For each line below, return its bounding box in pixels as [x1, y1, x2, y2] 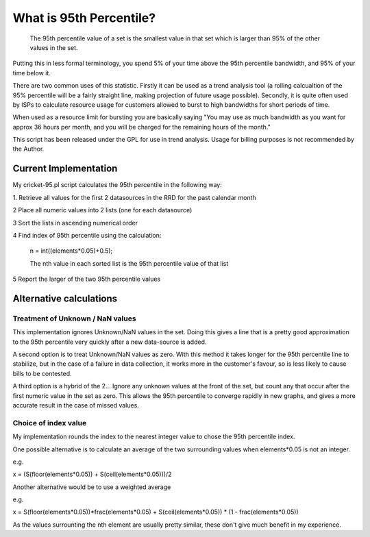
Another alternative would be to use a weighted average [12, 483, 171, 491]
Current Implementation [12, 163, 118, 175]
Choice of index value [12, 418, 87, 427]
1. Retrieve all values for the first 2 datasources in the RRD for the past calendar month [12, 193, 256, 201]
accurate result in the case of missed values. [12, 401, 140, 409]
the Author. [12, 145, 45, 153]
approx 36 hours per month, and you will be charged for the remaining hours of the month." [12, 123, 271, 131]
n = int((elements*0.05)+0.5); [29, 247, 113, 255]
